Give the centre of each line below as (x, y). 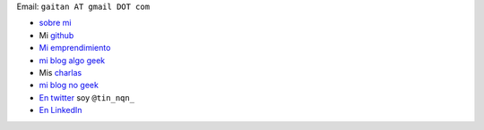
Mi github (56, 35)
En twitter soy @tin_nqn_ (86, 97)
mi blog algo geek (72, 60)
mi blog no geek (69, 85)
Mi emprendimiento (75, 48)
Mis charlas (60, 72)
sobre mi (55, 23)
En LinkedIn (60, 110)
